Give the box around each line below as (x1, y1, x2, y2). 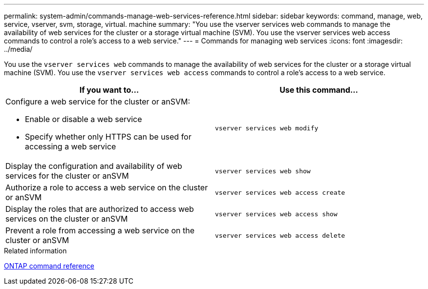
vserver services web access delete (215, 231, 345, 239)
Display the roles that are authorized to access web (5, 204, 194, 214)
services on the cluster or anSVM (5, 214, 128, 224)
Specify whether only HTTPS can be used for (25, 132, 192, 142)
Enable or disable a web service (25, 114, 142, 124)
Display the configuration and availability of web (5, 161, 182, 171)
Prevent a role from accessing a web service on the (5, 226, 195, 235)
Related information (4, 247, 67, 255)
